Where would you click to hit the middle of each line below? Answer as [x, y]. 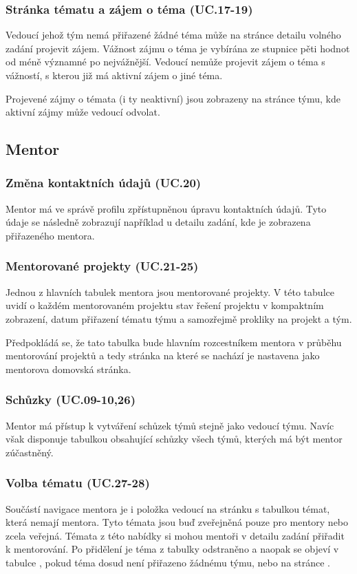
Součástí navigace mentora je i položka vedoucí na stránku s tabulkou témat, [168, 508]
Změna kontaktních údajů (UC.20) [104, 183]
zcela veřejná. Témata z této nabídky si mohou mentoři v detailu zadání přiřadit [175, 535]
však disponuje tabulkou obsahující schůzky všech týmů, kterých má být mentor [174, 439]
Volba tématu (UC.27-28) [78, 483]
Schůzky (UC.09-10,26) [71, 400]
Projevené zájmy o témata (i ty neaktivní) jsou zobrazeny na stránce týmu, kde [173, 98]
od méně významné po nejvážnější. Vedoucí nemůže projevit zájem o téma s [165, 62]
